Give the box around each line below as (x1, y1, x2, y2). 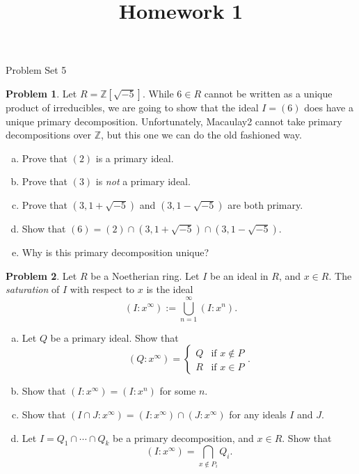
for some (159, 384, 196, 398)
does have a (304, 100, 354, 114)
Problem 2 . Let (6, 268, 77, 283)
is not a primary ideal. (95, 174, 191, 189)
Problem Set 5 (6, 63, 67, 77)
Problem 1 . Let (6, 86, 77, 100)
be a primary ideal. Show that (50, 330, 179, 345)
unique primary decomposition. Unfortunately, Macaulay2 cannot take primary (6, 113, 342, 128)
